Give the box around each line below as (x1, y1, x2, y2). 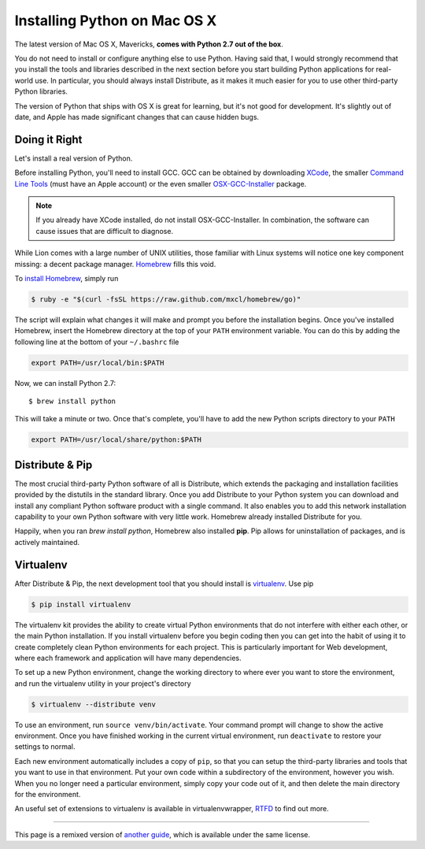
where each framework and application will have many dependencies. (14, 653, 242, 662)
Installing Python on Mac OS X (14, 12, 217, 29)
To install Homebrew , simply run (14, 273, 119, 283)
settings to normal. (14, 742, 76, 751)
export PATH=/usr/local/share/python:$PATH (31, 436, 202, 444)
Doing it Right (14, 132, 83, 146)
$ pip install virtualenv (31, 599, 131, 609)
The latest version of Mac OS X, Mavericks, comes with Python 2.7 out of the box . (14, 39, 283, 49)
